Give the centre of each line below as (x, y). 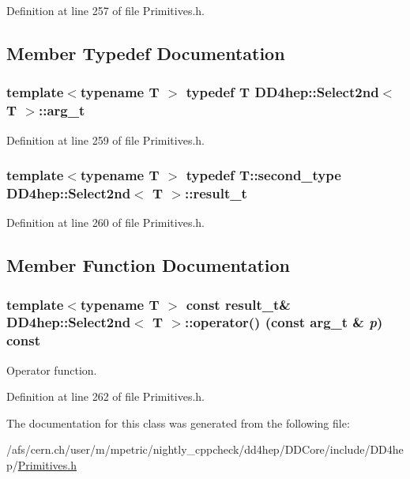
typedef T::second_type (263, 175)
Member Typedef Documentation (146, 53)
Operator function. (52, 370)
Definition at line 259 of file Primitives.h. (105, 140)
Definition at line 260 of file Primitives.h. (105, 223)
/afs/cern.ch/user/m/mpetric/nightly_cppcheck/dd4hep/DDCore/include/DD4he (205, 449)
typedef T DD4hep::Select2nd (282, 92)
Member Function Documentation (149, 265)
